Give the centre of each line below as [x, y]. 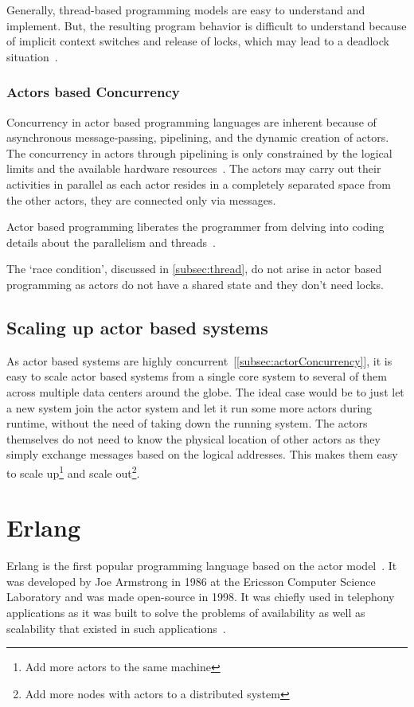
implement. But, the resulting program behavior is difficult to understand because [207, 25]
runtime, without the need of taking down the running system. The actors [187, 423]
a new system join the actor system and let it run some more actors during [189, 407]
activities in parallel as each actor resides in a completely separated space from [199, 184]
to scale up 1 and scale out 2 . [73, 471]
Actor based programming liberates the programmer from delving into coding [195, 227]
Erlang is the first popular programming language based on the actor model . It [202, 566]
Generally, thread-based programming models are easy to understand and [186, 10]
